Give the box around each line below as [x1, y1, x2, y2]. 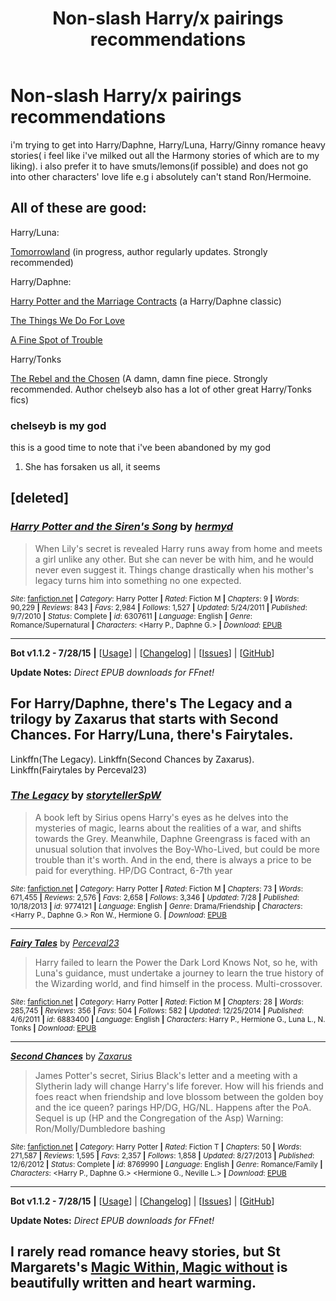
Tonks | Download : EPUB [10, 1023, 97, 1033]
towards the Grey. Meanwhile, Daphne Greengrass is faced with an [34, 832, 311, 844]
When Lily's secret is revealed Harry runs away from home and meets [34, 542, 323, 554]
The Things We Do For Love [10, 314, 126, 326]
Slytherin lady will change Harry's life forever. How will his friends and [34, 1080, 324, 1092]
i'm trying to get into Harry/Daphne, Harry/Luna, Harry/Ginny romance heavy [10, 138, 326, 151]
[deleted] [10, 490, 70, 507]
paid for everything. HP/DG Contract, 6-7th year [34, 864, 233, 876]
